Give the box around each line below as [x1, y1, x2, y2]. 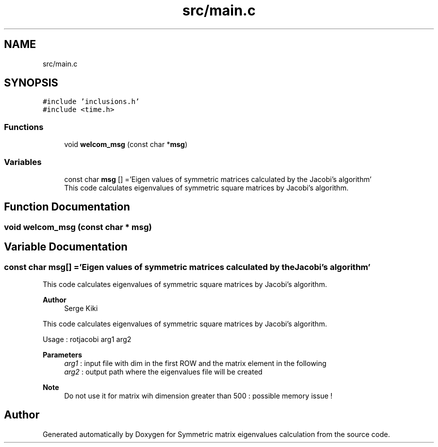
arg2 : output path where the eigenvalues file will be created [64, 367, 262, 376]
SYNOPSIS [4, 76, 58, 89]
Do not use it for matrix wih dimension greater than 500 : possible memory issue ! [64, 391, 332, 400]
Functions [4, 121, 43, 132]
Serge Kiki [64, 304, 98, 312]
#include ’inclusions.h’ [42, 97, 140, 106]
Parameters [42, 350, 82, 359]
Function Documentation [4, 200, 130, 213]
